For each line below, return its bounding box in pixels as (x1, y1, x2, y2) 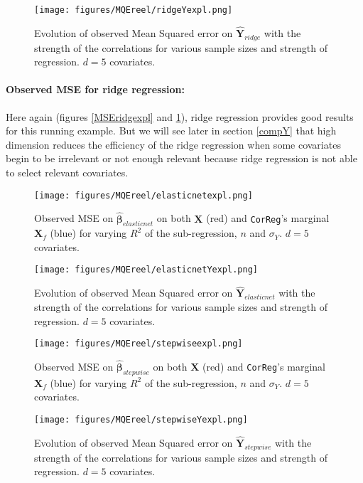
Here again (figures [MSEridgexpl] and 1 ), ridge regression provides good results (6, 109, 354, 124)
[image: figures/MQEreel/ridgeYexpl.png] (34, 5, 233, 15)
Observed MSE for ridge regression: (6, 82, 185, 97)
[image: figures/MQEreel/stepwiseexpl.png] (34, 339, 243, 349)
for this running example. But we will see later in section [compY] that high (6, 123, 337, 138)
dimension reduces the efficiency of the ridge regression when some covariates (6, 137, 341, 152)
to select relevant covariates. (6, 165, 129, 180)
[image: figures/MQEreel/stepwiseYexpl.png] (34, 415, 248, 425)
